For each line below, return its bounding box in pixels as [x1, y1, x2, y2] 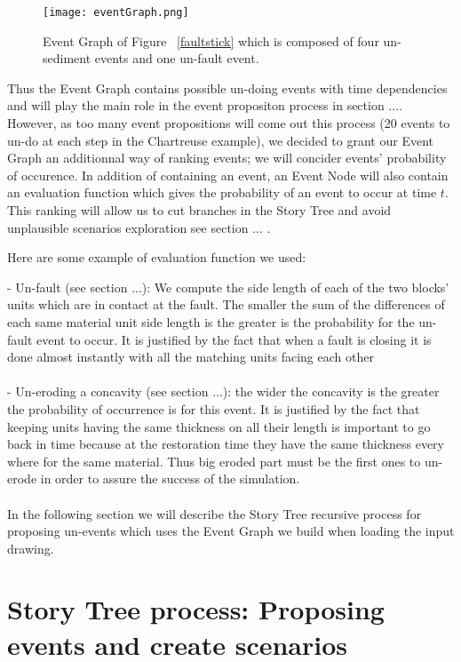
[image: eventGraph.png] [43, 6, 189, 19]
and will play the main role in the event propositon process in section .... [7, 96, 402, 115]
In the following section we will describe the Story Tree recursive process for [7, 504, 422, 522]
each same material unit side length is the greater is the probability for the [7, 312, 415, 331]
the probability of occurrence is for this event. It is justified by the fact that [7, 399, 420, 418]
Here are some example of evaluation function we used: [7, 248, 306, 267]
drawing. [7, 538, 54, 557]
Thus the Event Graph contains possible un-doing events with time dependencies [7, 78, 448, 97]
